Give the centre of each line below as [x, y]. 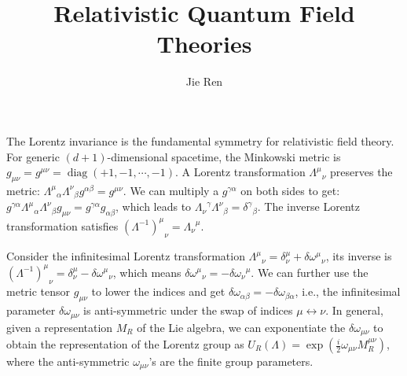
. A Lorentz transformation [240, 172]
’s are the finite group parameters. [231, 361]
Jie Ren [204, 81]
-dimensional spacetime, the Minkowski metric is [224, 156]
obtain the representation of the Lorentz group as [125, 344]
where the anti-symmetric [68, 361]
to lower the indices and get [158, 291]
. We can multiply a [171, 190]
